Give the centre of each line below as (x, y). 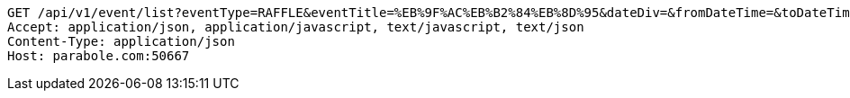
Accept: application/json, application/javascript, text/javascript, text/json (296, 27)
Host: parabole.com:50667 (99, 56)
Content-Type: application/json (121, 41)
